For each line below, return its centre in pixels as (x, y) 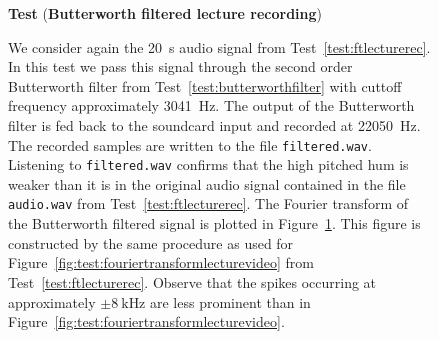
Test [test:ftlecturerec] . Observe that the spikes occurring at (192, 281)
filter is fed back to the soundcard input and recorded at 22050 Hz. (214, 124)
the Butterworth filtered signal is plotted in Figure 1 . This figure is (214, 223)
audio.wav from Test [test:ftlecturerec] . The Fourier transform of (208, 203)
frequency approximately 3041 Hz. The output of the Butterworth (211, 105)
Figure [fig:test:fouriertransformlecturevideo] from (161, 262)
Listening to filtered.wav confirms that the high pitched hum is (208, 164)
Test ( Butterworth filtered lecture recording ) (165, 13)
